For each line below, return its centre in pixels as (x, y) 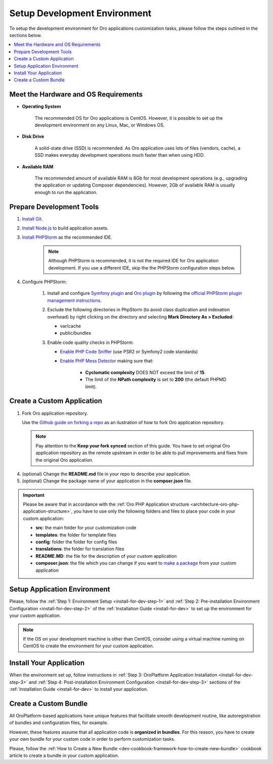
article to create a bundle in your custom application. (64, 755)
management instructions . (75, 300)
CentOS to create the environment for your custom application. (88, 646)
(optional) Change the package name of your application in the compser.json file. (107, 481)
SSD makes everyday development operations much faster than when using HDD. (120, 155)
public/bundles (75, 333)
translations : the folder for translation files (80, 549)
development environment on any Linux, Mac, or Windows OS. (100, 125)
